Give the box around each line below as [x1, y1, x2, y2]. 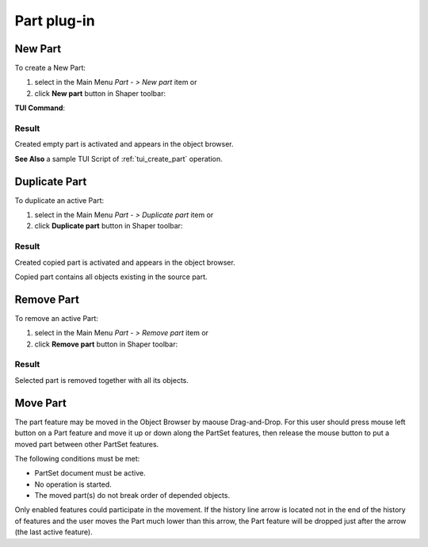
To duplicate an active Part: [14, 195, 105, 205]
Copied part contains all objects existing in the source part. [14, 272, 208, 281]
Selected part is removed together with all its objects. [14, 375, 189, 384]
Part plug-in [14, 12, 95, 29]
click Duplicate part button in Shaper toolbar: [34, 221, 183, 231]
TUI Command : [14, 103, 66, 113]
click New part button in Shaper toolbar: [34, 88, 166, 98]
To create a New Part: [14, 63, 86, 73]
